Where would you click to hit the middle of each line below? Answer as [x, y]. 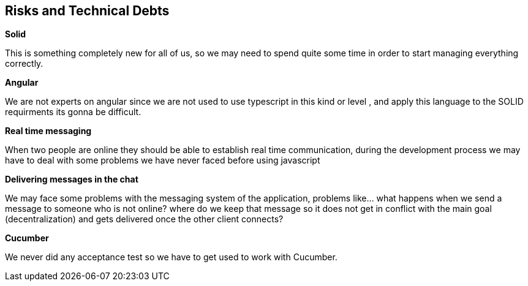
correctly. [24, 64]
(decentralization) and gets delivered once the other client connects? [144, 219]
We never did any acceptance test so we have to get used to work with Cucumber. [171, 257]
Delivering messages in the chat [72, 179]
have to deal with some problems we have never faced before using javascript [163, 160]
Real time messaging [48, 131]
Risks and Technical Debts [87, 11]
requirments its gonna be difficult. [73, 112]
